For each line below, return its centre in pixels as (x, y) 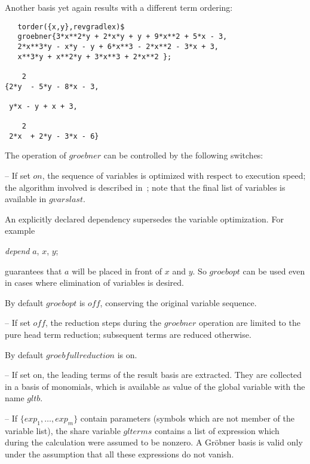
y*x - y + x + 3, (43, 106)
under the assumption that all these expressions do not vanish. (119, 454)
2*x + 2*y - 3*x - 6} (54, 136)
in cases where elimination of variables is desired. (94, 283)
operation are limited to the (249, 323)
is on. (127, 354)
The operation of (36, 155)
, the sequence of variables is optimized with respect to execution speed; (174, 175)
